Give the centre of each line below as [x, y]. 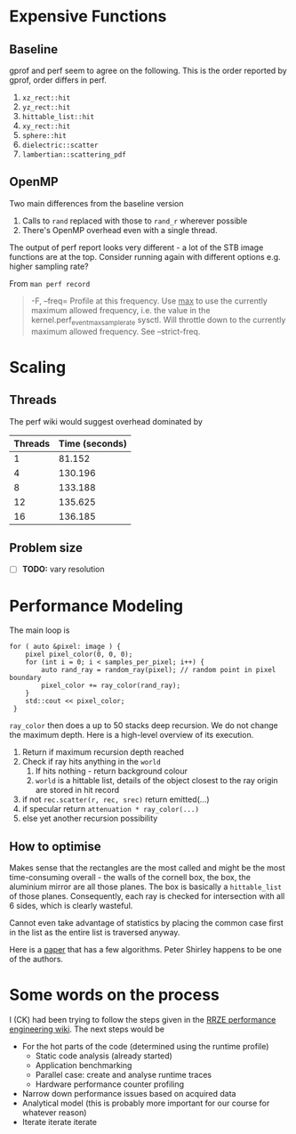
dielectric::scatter [60, 145]
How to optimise [56, 846]
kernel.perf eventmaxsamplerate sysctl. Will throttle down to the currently [158, 320]
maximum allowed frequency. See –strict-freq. [116, 331]
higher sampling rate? [49, 266]
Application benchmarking [84, 1065]
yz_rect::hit [46, 108]
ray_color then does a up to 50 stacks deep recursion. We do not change [144, 725]
